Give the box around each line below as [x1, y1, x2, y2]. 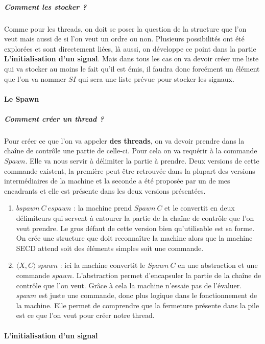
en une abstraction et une [178, 260, 258, 270]
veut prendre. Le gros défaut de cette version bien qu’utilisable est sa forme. [16, 222, 255, 233]
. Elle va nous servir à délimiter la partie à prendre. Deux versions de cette [25, 155, 259, 166]
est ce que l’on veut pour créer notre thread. [16, 310, 155, 320]
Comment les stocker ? [4, 1, 87, 12]
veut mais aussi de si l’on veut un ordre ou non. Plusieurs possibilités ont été [4, 33, 245, 44]
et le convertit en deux [164, 202, 235, 213]
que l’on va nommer [4, 73, 66, 84]
